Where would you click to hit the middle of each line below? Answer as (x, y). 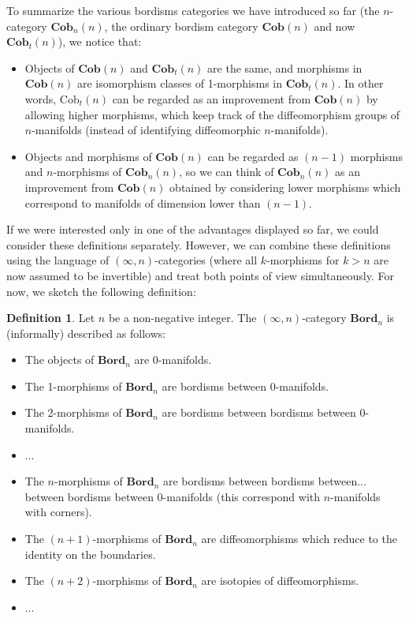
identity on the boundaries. (90, 554)
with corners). (58, 512)
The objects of (59, 360)
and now (335, 26)
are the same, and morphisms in (285, 67)
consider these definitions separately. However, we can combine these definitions (199, 244)
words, (41, 98)
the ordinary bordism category (185, 26)
